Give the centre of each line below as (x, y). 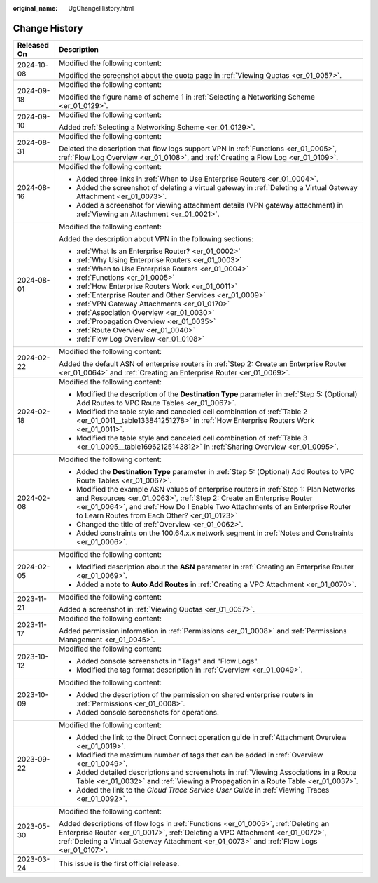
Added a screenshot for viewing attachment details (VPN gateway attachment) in (209, 205)
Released (33, 45)
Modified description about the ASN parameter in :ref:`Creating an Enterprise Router (215, 567)
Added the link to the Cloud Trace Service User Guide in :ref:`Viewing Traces (203, 790)
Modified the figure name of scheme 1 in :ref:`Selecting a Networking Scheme (187, 97)
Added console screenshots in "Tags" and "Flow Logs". (167, 661)
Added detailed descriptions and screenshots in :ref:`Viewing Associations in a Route (216, 772)
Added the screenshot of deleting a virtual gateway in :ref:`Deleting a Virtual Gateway (217, 187)
